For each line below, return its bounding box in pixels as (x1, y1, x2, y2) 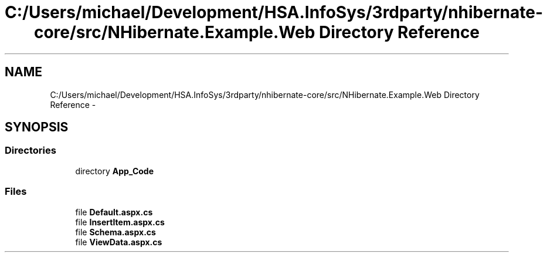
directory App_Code (75, 165, 154, 176)
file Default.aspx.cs (75, 207, 153, 217)
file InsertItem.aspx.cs (75, 217, 165, 227)
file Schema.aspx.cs (75, 226, 156, 237)
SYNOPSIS (5, 120, 69, 135)
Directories (5, 144, 56, 157)
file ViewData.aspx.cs (75, 236, 162, 247)
